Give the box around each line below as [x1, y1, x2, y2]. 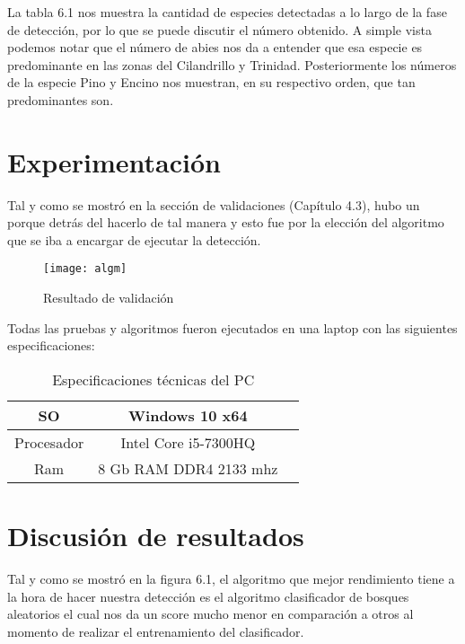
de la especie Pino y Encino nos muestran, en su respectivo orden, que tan [7, 73, 416, 92]
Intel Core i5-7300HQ [120, 431, 256, 453]
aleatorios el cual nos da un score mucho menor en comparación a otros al [7, 604, 414, 623]
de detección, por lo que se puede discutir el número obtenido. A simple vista [7, 20, 432, 39]
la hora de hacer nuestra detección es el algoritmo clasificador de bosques [7, 587, 409, 605]
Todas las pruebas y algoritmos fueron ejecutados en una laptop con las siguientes [7, 318, 458, 337]
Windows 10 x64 [128, 404, 248, 426]
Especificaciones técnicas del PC [52, 368, 255, 390]
